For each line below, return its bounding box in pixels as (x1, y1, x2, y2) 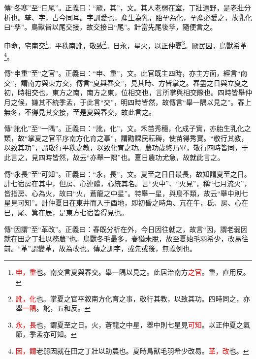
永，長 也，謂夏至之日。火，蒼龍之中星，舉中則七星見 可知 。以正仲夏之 (15, 319, 243, 329)
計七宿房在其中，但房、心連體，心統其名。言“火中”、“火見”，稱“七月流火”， (4, 178, 251, 189)
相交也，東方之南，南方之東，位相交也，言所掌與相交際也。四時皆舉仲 (24, 87, 252, 98)
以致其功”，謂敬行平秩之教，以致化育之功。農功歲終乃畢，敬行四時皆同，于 (4, 142, 249, 153)
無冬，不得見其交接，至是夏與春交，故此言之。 (4, 106, 156, 117)
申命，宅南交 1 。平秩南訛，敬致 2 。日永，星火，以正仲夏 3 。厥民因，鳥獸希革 (4, 38, 247, 50)
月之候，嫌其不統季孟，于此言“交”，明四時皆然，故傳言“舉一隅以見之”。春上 (4, 97, 252, 107)
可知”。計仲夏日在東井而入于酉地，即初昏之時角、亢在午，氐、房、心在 (17, 197, 249, 208)
